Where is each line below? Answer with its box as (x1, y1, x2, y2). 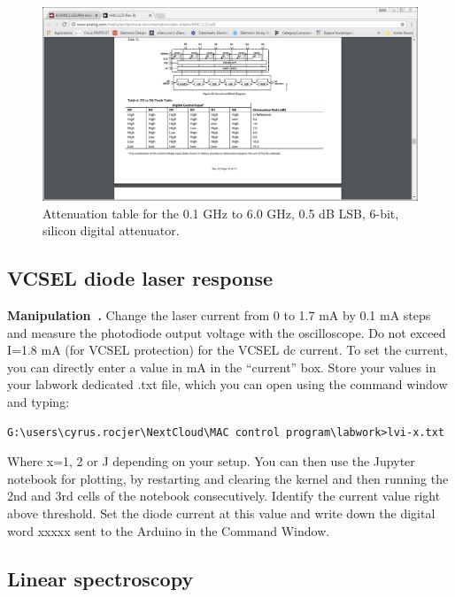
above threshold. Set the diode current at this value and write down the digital (7, 503, 436, 522)
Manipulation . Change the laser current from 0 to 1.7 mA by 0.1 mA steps (7, 306, 431, 325)
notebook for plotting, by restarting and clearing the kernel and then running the (7, 469, 449, 487)
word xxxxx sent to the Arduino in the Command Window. (7, 521, 330, 540)
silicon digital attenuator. (42, 221, 180, 240)
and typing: (7, 392, 70, 410)
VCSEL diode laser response (7, 264, 274, 292)
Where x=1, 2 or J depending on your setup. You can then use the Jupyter (7, 452, 415, 471)
